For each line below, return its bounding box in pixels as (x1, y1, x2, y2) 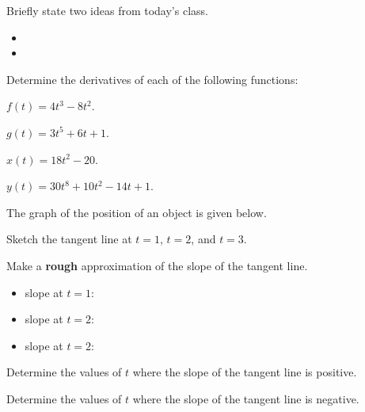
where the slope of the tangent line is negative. (132, 390, 359, 406)
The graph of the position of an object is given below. (6, 204, 267, 220)
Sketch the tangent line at (6, 231, 132, 247)
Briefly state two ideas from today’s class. (6, 2, 208, 18)
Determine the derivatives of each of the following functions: (6, 71, 298, 87)
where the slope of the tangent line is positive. (132, 364, 357, 380)
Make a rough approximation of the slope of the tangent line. (6, 257, 308, 273)
